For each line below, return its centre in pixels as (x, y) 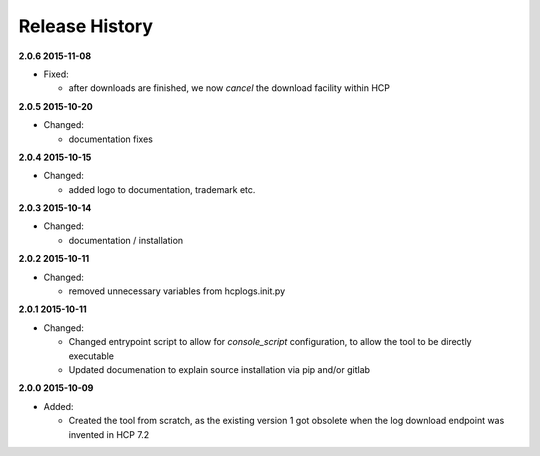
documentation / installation (126, 240)
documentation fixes (111, 139)
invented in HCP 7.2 (109, 434)
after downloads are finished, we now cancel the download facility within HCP (229, 88)
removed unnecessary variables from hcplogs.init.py (176, 291)
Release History (86, 26)
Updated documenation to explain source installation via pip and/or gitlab (219, 369)
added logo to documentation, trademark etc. (162, 189)
